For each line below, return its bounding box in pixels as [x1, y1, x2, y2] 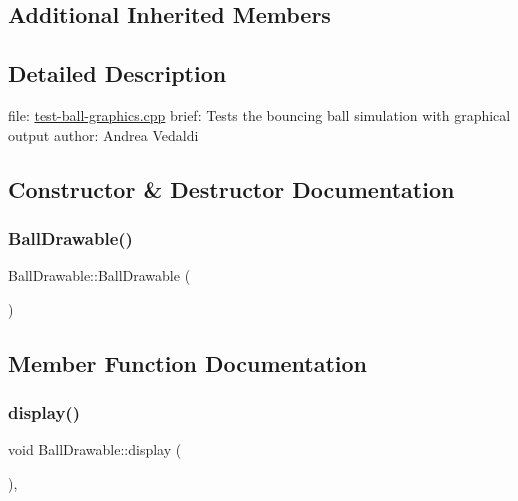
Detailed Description [8, 58, 227, 89]
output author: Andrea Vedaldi [8, 124, 199, 145]
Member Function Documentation [8, 347, 368, 378]
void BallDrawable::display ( [8, 439, 182, 460]
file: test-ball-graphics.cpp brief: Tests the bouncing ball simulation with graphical [8, 104, 511, 125]
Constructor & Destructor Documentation [8, 173, 455, 204]
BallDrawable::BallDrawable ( [8, 265, 191, 286]
